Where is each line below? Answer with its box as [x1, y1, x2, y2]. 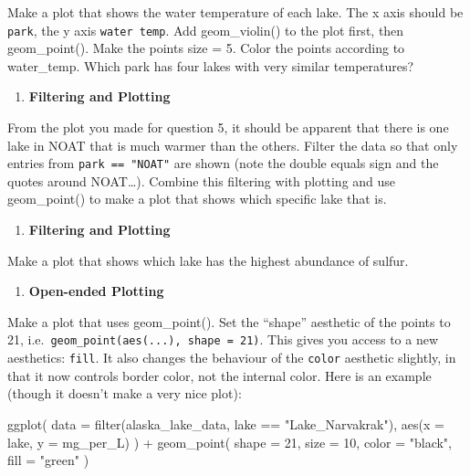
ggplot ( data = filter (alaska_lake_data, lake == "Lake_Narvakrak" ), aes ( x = [7, 414, 444, 433]
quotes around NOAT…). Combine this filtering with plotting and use [7, 171, 396, 190]
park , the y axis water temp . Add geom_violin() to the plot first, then [7, 20, 404, 39]
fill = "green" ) [7, 450, 89, 470]
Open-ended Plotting [28, 281, 164, 301]
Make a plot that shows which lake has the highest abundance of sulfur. [7, 250, 409, 270]
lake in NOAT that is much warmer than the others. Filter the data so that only [7, 135, 458, 154]
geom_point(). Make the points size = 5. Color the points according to [7, 38, 405, 58]
